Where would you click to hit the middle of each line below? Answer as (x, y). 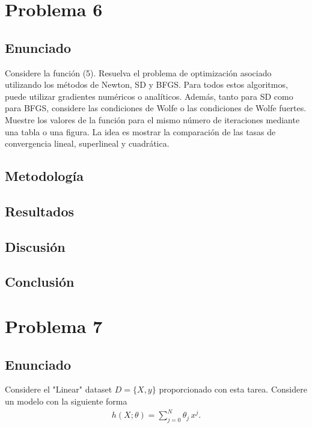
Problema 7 (54, 326)
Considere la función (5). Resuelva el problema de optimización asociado (138, 72)
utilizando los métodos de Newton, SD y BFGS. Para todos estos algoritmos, (146, 84)
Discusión (35, 246)
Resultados (39, 211)
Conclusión (40, 282)
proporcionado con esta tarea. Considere (233, 389)
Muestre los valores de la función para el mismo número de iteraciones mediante (152, 119)
